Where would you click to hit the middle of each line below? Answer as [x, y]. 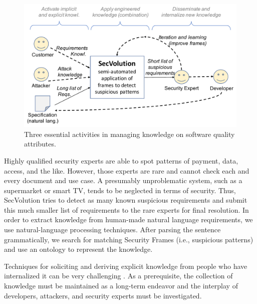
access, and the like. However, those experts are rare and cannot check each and [127, 170]
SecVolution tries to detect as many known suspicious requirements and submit [126, 200]
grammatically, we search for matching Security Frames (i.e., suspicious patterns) [129, 239]
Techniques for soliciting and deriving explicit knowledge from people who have [126, 266]
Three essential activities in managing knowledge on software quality [130, 134]
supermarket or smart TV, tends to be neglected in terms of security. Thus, [120, 190]
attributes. [40, 144]
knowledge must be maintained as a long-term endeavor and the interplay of [121, 286]
